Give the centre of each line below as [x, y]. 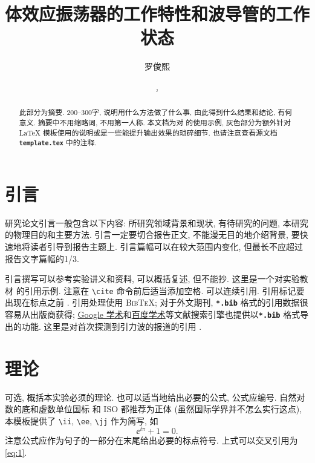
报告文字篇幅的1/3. [42, 258]
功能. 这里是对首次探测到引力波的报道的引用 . [112, 326]
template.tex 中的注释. [58, 143]
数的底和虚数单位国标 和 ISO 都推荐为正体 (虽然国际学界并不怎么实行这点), [154, 409]
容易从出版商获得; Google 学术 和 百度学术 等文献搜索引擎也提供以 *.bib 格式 [153, 314]
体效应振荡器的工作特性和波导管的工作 [157, 14]
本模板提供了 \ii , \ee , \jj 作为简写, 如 [82, 420]
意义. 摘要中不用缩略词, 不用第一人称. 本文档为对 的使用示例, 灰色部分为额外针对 [155, 122]
